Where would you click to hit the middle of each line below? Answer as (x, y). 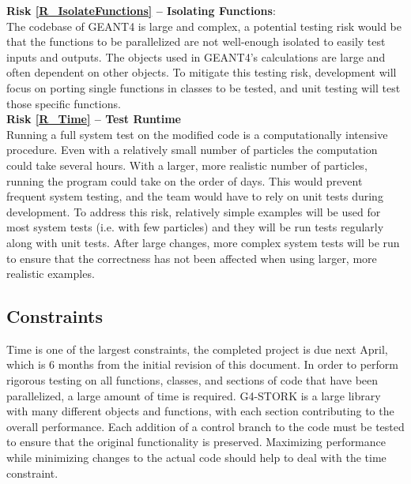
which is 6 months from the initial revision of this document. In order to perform (203, 364)
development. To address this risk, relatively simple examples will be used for (194, 211)
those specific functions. (64, 103)
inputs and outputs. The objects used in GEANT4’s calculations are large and (196, 56)
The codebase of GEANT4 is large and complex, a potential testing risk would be (204, 26)
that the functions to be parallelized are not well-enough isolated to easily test (196, 41)
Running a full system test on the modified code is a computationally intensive (197, 134)
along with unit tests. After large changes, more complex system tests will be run (203, 242)
